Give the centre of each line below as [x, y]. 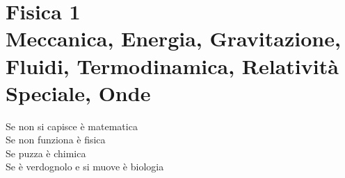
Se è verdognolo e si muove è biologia [85, 167]
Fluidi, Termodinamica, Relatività [172, 65]
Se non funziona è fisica [56, 140]
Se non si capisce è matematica [72, 126]
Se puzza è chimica [46, 153]
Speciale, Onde [78, 92]
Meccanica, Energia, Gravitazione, [173, 38]
